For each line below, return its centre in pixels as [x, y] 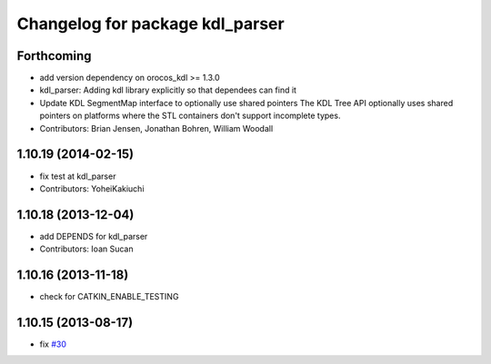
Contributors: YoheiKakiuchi [92, 188]
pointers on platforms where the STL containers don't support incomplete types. [190, 116]
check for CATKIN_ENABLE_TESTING [109, 297]
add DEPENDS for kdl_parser [94, 236]
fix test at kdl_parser [78, 176]
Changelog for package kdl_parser [151, 24]
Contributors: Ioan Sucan [86, 249]
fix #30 [53, 344]
